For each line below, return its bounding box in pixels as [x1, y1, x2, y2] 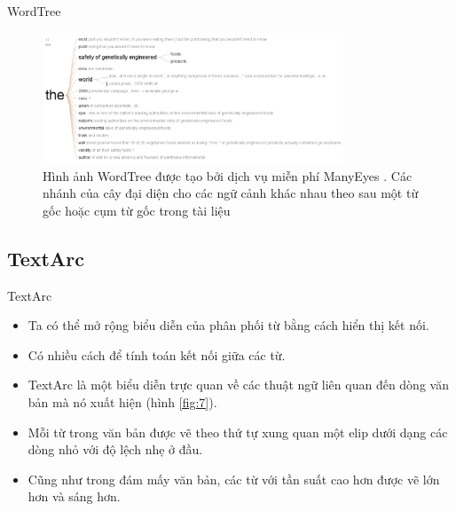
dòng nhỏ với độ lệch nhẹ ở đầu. [28, 440, 203, 459]
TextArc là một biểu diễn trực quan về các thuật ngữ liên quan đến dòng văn [28, 375, 449, 394]
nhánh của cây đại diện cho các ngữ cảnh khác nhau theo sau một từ [43, 184, 419, 202]
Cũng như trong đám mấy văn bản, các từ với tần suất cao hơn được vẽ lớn [28, 469, 440, 488]
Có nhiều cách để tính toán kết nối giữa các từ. [28, 345, 286, 364]
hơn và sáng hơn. [28, 487, 121, 506]
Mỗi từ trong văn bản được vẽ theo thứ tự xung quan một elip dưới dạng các [28, 422, 448, 441]
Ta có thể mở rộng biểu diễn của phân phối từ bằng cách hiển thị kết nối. [28, 316, 429, 334]
